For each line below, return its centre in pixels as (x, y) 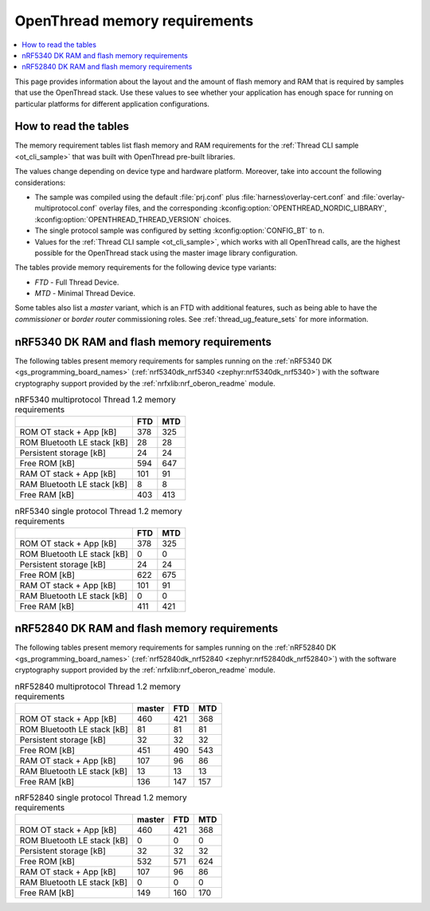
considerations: (40, 183)
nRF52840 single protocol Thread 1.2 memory (101, 797)
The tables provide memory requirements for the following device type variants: (146, 268)
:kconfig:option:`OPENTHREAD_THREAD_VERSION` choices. (133, 219)
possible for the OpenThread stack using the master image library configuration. (166, 253)
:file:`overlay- (383, 197)
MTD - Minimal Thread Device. (85, 293)
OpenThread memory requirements (134, 21)
